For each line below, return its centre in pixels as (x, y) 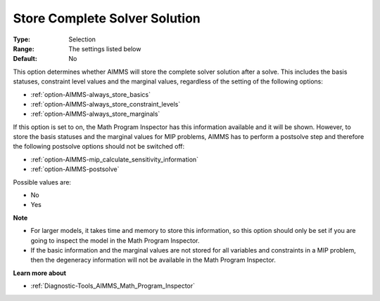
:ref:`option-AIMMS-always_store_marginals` (95, 114)
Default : (25, 59)
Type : (22, 39)
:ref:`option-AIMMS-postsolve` (75, 169)
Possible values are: (42, 182)
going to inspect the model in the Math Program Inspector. (115, 240)
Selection (82, 39)
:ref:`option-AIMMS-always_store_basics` (91, 94)
